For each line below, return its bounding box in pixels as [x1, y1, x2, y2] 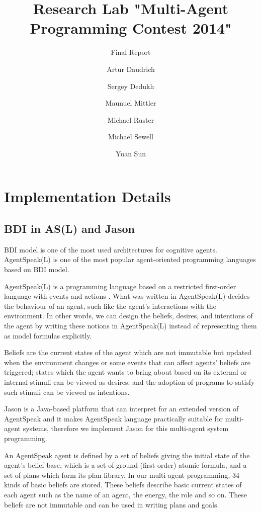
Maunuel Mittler [105, 98, 156, 108]
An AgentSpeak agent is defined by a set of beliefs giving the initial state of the [4, 450, 250, 460]
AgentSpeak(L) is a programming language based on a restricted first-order [4, 281, 236, 291]
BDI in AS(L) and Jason [4, 221, 135, 236]
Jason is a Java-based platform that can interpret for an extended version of [4, 403, 239, 414]
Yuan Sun [116, 148, 146, 158]
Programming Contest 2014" [30, 18, 232, 38]
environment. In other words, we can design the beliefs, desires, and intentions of [4, 310, 253, 321]
